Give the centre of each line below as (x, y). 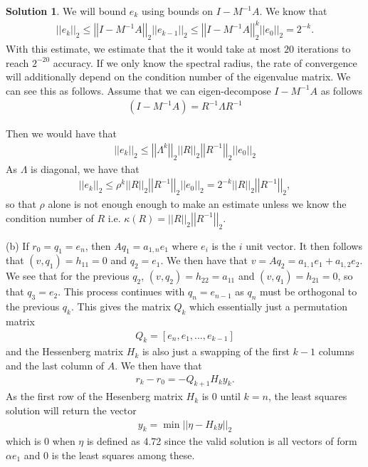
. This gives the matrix (121, 306)
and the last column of (55, 365)
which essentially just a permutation (269, 306)
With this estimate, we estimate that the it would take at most (143, 48)
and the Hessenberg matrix (65, 351)
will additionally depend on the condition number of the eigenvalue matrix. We (178, 77)
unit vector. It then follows (304, 245)
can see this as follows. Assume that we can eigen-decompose (138, 90)
